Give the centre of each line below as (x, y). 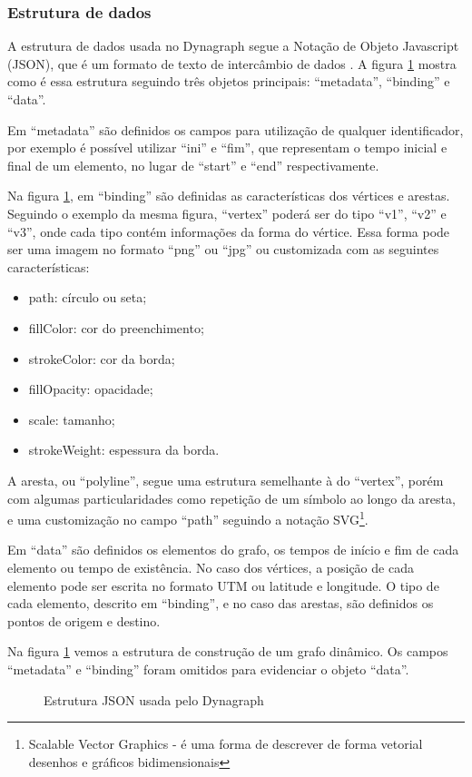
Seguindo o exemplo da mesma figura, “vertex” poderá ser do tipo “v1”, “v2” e (227, 213)
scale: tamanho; (72, 419)
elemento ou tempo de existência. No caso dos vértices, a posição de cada (211, 567)
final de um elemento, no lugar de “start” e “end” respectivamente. (193, 165)
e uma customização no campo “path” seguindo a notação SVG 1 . (188, 518)
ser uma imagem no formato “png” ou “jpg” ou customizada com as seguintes (223, 249)
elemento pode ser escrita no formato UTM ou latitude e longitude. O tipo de (223, 585)
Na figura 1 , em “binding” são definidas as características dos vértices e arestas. (229, 196)
